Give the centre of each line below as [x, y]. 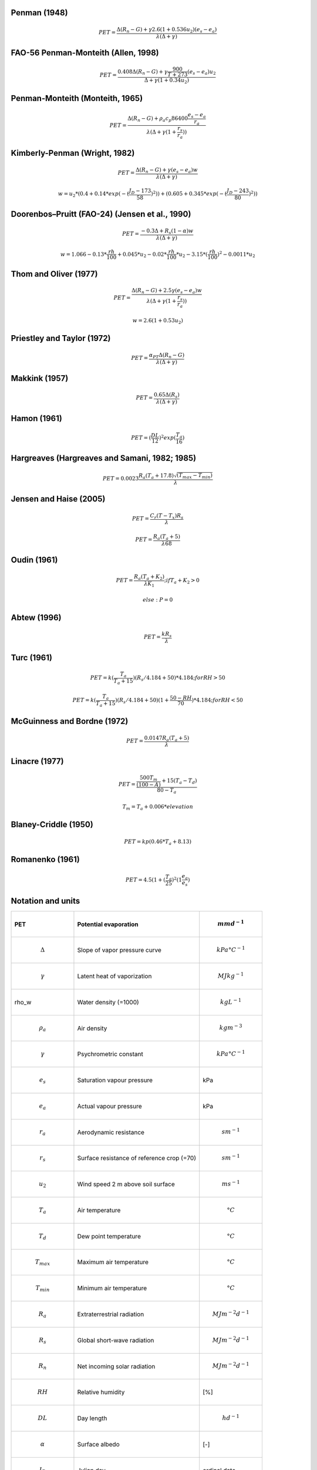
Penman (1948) [39, 13]
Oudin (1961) [34, 560]
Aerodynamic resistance [111, 1132]
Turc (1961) [32, 658]
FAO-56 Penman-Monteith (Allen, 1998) [85, 53]
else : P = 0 [158, 600]
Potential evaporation [108, 924]
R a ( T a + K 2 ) [149, 577]
